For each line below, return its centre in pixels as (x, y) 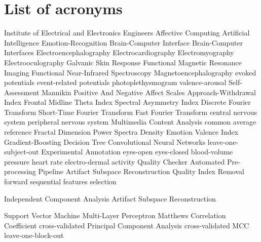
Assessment (22, 92)
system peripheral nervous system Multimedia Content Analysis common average (130, 122)
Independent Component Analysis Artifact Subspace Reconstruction (110, 198)
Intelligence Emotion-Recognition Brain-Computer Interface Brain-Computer (124, 42)
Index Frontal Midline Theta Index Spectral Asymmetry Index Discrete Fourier (127, 102)
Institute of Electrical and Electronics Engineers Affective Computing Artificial (127, 33)
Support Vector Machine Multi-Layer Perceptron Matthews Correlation (115, 215)
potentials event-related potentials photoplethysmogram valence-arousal (115, 82)
